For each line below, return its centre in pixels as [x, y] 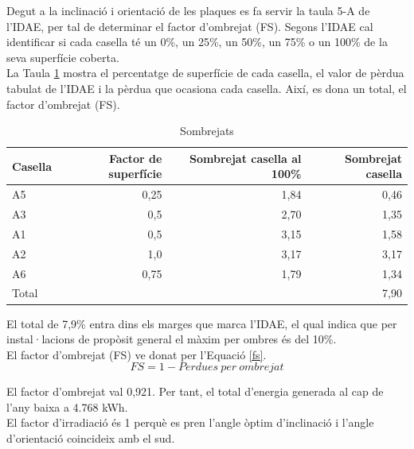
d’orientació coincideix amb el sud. [91, 438]
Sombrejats [207, 131]
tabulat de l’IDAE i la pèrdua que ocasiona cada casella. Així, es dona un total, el [207, 88]
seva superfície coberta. [63, 57]
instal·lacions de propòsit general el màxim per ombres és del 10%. [172, 339]
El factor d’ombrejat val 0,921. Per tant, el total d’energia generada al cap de [195, 391]
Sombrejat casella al [246, 158]
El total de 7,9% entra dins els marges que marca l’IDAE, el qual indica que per [202, 323]
